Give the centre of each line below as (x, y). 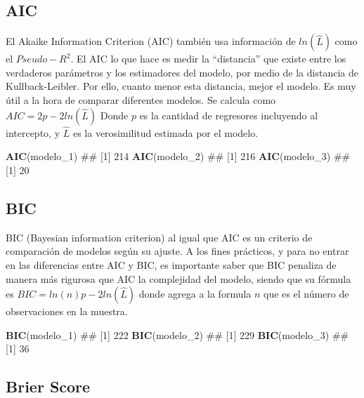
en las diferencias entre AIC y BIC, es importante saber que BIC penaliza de (171, 264)
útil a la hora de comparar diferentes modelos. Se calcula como (141, 99)
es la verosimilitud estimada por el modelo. (165, 132)
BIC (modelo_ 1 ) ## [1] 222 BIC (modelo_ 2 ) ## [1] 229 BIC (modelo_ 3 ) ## (177, 334)
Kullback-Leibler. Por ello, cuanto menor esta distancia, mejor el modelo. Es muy (181, 86)
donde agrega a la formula (195, 294)
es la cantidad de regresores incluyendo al (229, 115)
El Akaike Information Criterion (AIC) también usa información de (151, 41)
